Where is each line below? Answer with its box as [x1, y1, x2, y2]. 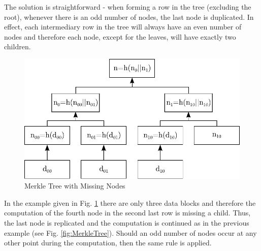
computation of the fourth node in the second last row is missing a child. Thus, [4, 207, 251, 218]
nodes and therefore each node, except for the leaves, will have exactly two [4, 31, 236, 42]
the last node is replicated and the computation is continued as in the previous [4, 217, 249, 228]
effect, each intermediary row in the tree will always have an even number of [4, 21, 242, 32]
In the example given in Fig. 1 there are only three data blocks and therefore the [4, 197, 256, 208]
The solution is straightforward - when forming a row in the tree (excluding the [4, 2, 251, 12]
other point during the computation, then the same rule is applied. [4, 237, 212, 248]
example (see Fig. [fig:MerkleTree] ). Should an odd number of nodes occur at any [4, 227, 257, 238]
